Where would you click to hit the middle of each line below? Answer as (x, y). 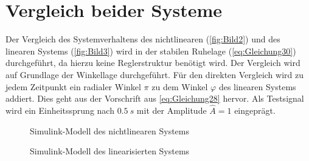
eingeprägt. (255, 110)
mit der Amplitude (172, 110)
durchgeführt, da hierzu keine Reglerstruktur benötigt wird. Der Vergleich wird (153, 63)
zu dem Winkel (180, 86)
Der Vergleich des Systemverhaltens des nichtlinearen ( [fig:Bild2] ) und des (143, 39)
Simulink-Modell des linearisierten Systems (110, 151)
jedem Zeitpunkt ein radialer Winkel (73, 86)
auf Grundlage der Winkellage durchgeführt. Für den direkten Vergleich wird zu (154, 74)
